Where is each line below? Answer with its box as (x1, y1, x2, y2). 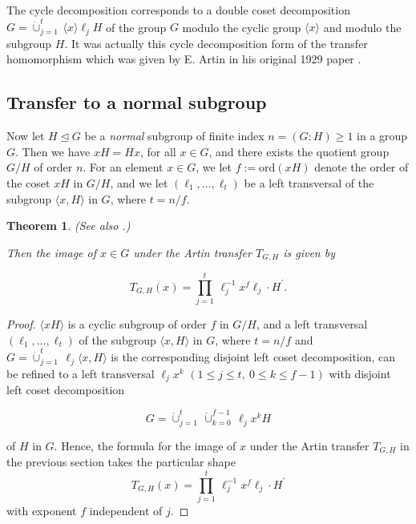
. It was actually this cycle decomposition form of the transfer (64, 34, 368, 51)
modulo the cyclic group (182, 18, 301, 35)
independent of (89, 502, 163, 519)
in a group (357, 127, 408, 144)
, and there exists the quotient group (208, 143, 390, 159)
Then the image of (6, 244, 96, 260)
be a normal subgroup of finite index (84, 127, 265, 144)
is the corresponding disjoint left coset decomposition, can (111, 349, 396, 365)
